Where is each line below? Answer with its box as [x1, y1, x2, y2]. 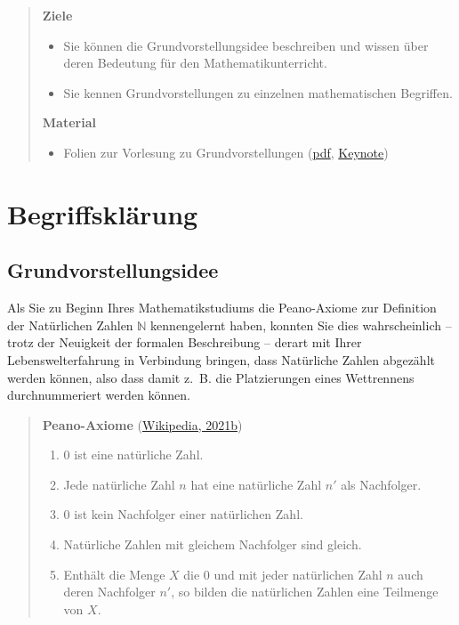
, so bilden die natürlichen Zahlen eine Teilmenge [171, 582, 439, 601]
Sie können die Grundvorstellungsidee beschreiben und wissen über [63, 36, 429, 54]
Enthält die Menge [63, 564, 165, 583]
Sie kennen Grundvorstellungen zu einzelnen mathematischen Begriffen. [63, 83, 453, 101]
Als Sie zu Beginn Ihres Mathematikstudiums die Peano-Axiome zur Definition [7, 298, 437, 317]
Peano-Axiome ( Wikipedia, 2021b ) [42, 415, 243, 434]
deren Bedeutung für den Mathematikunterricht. [63, 53, 327, 72]
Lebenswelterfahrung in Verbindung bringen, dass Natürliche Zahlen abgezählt [7, 350, 435, 369]
